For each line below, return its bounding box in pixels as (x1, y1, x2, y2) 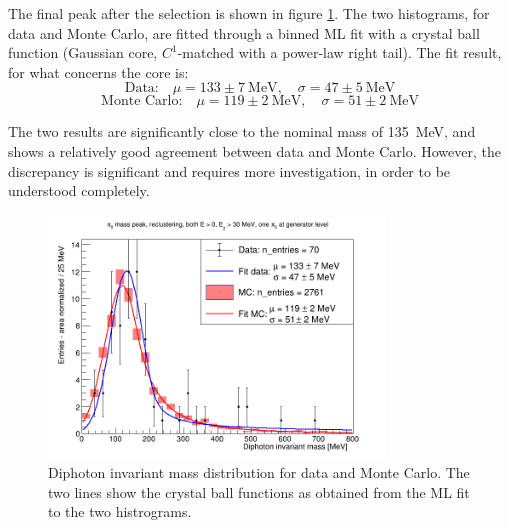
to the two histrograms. (48, 501, 192, 522)
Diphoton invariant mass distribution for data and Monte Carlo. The (48, 462, 470, 483)
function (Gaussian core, (8, 42, 158, 63)
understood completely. (8, 180, 150, 201)
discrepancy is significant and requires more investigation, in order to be (8, 160, 451, 181)
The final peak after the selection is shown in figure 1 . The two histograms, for (8, 3, 490, 23)
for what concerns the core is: (8, 61, 189, 82)
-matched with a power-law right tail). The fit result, (177, 42, 502, 63)
